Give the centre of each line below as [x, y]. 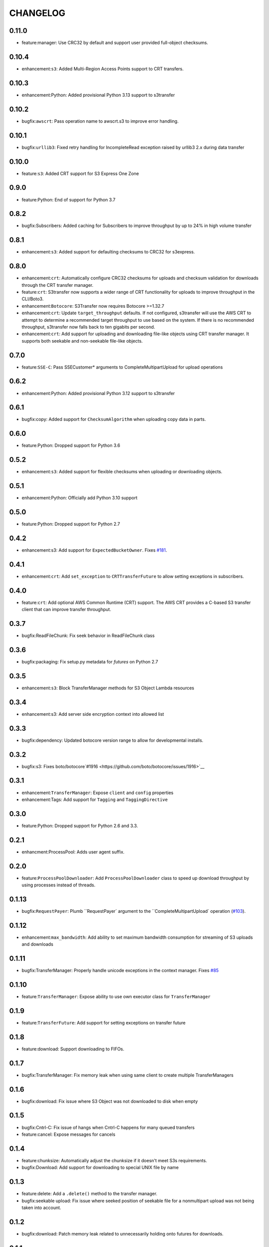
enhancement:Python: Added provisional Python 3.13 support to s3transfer [98, 95]
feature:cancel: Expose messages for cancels [68, 1134]
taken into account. [42, 1208]
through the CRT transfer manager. [58, 285]
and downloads [37, 944]
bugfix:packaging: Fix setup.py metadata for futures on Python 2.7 [90, 662]
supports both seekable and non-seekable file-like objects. [82, 341]
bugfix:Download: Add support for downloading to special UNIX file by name [100, 1168]
